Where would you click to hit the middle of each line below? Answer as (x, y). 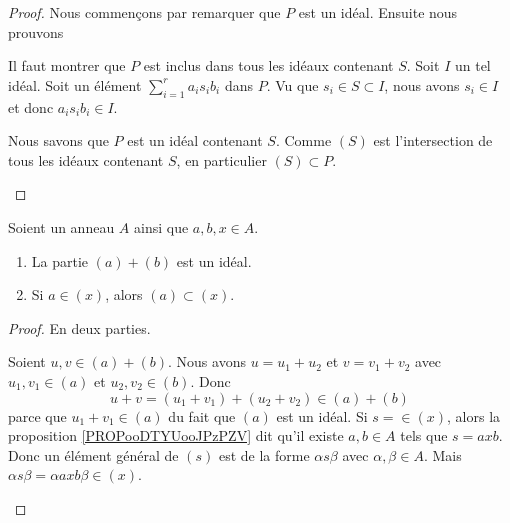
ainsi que (161, 226)
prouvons (36, 31)
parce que (37, 415)
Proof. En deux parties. (79, 327)
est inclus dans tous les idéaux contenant (268, 65)
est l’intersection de (433, 140)
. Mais (442, 454)
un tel (472, 65)
